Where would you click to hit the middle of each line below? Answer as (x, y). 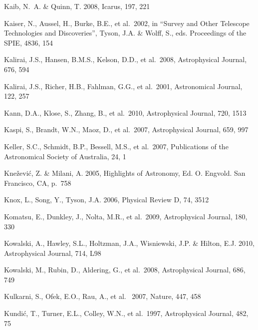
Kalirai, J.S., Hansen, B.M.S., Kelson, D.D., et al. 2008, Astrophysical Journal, (126, 59)
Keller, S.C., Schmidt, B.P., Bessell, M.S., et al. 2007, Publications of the (116, 146)
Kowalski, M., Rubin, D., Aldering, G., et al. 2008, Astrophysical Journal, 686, (125, 270)
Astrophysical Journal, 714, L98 (53, 253)
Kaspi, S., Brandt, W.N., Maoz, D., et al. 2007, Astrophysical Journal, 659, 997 (126, 129)
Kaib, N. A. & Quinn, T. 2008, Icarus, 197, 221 (77, 6)
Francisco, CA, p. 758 (38, 183)
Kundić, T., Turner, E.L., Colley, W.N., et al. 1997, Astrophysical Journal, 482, (126, 313)
